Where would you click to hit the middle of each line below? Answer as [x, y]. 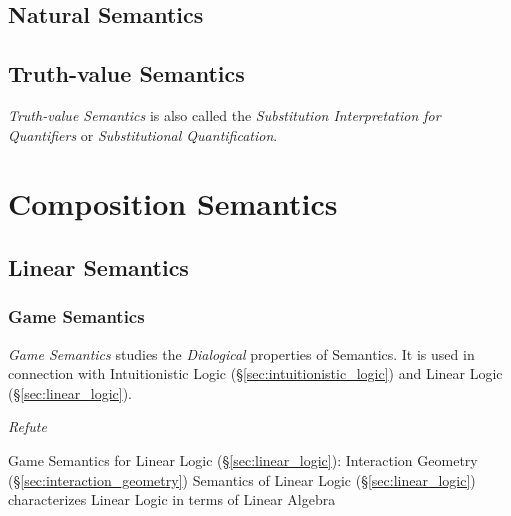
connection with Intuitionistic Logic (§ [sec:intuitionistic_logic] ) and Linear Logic [255, 373]
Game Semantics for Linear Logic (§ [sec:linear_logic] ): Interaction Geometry [243, 459]
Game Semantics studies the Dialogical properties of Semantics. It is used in [241, 353]
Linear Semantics [98, 266]
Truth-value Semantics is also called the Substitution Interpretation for [224, 114]
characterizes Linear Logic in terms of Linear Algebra [172, 499]
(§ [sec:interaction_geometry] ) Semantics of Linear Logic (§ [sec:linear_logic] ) [242, 479]
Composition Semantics [173, 203]
